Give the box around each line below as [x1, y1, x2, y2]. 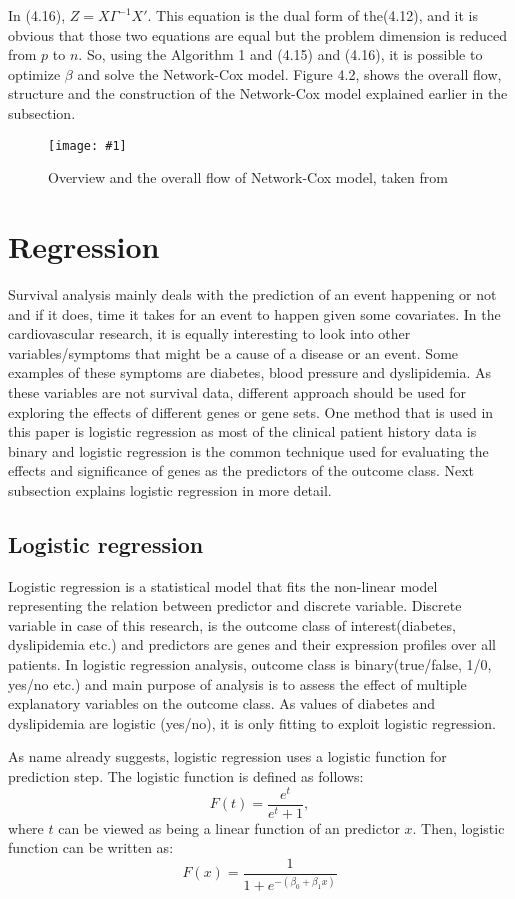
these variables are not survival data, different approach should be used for [8, 381, 466, 402]
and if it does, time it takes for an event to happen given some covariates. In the [8, 303, 501, 324]
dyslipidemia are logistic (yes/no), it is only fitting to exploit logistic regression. [8, 712, 496, 733]
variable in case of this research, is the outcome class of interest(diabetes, [8, 614, 456, 635]
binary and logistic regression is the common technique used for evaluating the [8, 440, 489, 461]
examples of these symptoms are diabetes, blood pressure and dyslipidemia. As [8, 362, 492, 383]
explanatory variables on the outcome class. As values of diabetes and [8, 693, 436, 714]
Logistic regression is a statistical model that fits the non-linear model [8, 575, 438, 596]
